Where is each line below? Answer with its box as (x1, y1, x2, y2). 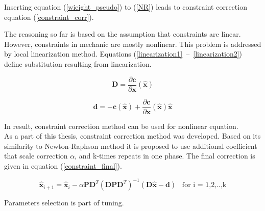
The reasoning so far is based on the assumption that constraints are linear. (4, 29, 241, 39)
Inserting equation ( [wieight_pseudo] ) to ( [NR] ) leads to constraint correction (4, 2, 247, 12)
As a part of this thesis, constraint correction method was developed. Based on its (4, 130, 261, 141)
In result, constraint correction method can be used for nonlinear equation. (4, 120, 238, 131)
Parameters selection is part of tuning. (4, 197, 124, 208)
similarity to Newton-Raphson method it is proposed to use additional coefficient (4, 140, 257, 151)
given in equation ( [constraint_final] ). (4, 161, 122, 171)
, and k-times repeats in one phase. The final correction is (75, 150, 255, 161)
